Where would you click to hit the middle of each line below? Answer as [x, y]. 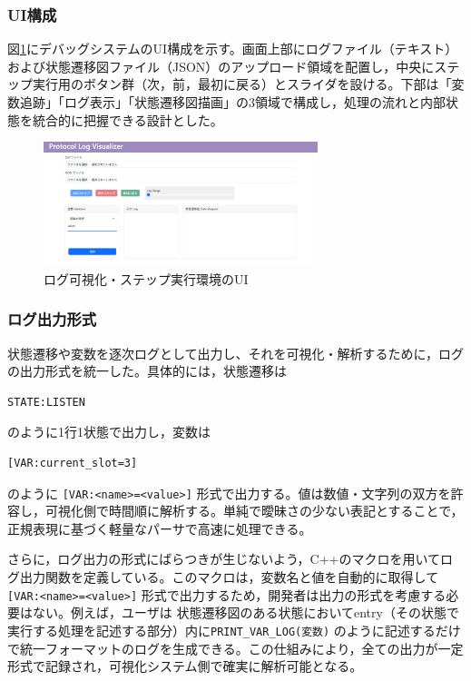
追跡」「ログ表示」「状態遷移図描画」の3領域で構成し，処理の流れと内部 [232, 102]
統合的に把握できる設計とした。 [128, 119]
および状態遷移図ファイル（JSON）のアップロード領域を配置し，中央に [221, 66]
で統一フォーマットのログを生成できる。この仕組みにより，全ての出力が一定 [235, 648]
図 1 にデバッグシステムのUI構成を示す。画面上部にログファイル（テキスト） [233, 49]
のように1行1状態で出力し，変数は [109, 432]
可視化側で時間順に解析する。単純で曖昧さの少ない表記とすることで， [254, 511]
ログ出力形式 [52, 319]
